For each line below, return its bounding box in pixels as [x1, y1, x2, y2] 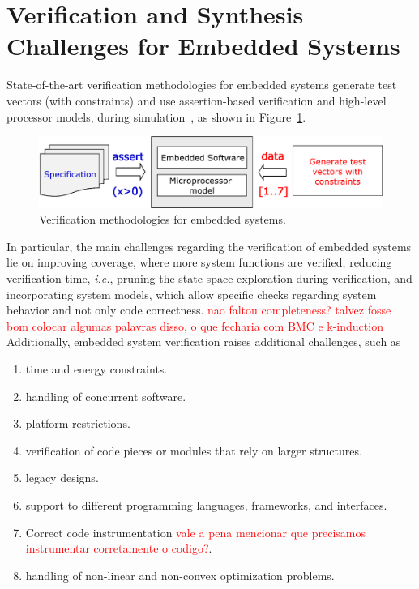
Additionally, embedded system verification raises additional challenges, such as [6, 333, 401, 350]
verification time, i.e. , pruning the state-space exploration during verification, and [6, 270, 413, 287]
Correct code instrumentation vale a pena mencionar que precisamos [25, 523, 366, 540]
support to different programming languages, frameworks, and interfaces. [25, 497, 387, 514]
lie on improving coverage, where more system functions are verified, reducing [6, 254, 392, 271]
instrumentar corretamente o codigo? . [25, 540, 212, 557]
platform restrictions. [25, 415, 130, 432]
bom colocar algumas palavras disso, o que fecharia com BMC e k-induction [6, 317, 383, 334]
